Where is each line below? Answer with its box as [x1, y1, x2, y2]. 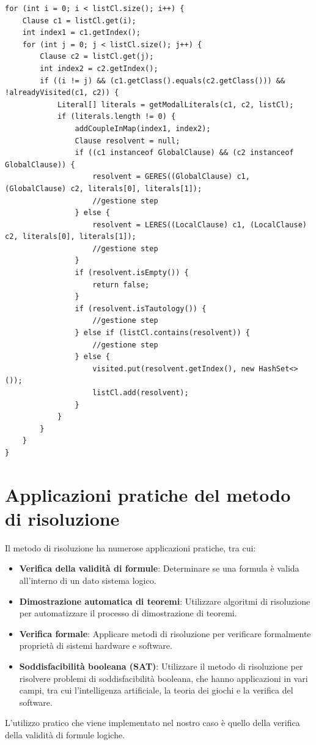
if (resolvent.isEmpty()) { [75, 268, 189, 278]
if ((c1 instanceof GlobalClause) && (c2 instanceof [75, 148, 294, 157]
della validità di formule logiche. [5, 728, 125, 741]
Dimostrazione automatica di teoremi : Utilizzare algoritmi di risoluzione [19, 594, 310, 607]
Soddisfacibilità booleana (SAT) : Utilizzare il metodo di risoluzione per [19, 660, 303, 673]
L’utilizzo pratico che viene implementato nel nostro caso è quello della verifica [5, 716, 300, 729]
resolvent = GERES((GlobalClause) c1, [92, 172, 250, 181]
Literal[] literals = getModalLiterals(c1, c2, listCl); [57, 100, 294, 109]
